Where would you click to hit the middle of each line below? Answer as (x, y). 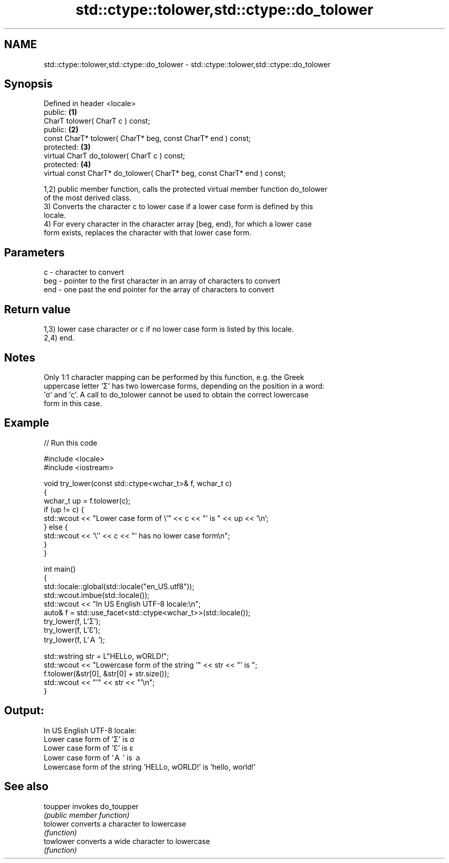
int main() (60, 569)
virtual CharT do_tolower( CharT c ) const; (115, 156)
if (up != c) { (64, 509)
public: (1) (60, 112)
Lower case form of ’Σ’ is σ (89, 739)
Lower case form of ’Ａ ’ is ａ (93, 757)
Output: (24, 711)
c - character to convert (84, 272)
